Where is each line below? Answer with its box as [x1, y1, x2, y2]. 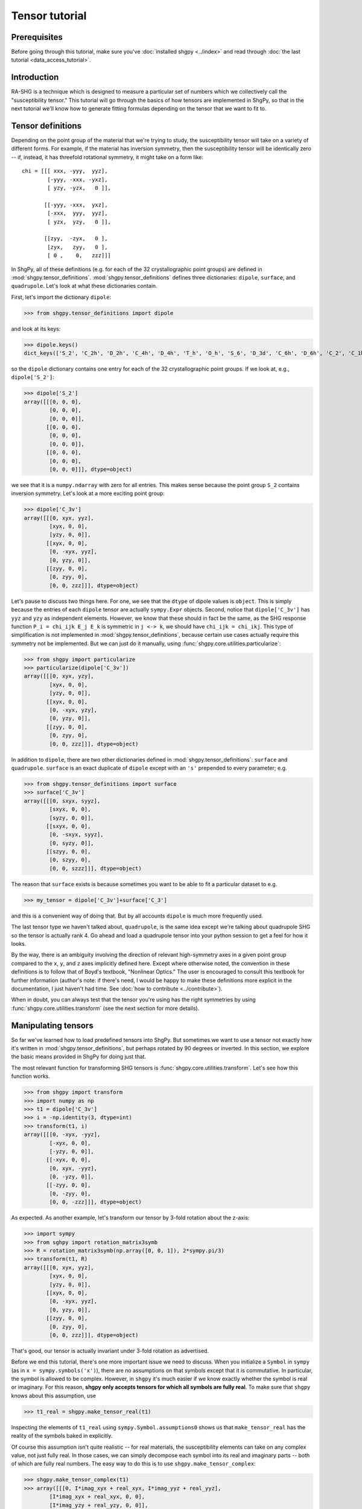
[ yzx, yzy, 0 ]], [47, 218, 112, 225]
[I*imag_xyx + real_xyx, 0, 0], [49, 1493, 145, 1500]
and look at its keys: [11, 325, 61, 332]
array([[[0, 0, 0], [24, 398, 81, 405]
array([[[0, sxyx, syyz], [24, 797, 101, 804]
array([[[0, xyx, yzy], [24, 673, 95, 680]
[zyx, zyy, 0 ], [47, 243, 108, 250]
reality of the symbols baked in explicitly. [11, 1432, 113, 1440]
